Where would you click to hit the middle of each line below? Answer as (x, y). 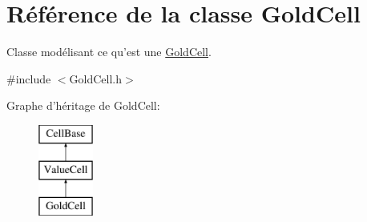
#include (29, 78)
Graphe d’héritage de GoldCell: (83, 105)
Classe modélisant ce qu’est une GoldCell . (109, 52)
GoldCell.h (96, 78)
